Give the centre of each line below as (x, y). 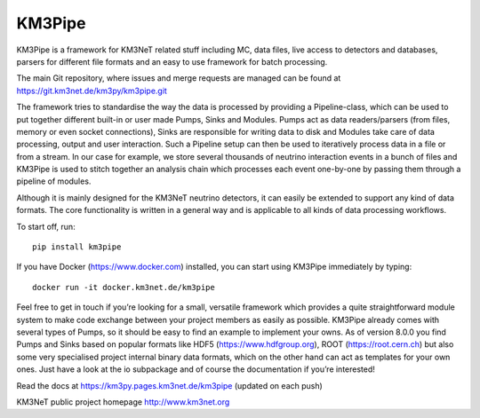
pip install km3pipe (77, 247)
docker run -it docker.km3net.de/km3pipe (124, 287)
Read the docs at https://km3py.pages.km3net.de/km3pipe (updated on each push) (170, 385)
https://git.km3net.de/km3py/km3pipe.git (92, 91)
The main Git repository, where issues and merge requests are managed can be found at (179, 78)
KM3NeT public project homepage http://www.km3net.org (123, 402)
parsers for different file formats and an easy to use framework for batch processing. (172, 61)
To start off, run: (46, 226)
